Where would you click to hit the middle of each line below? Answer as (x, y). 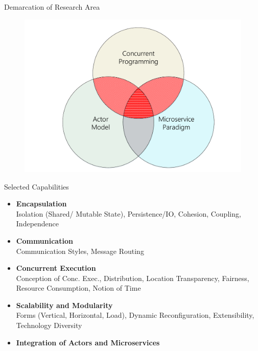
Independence (38, 224)
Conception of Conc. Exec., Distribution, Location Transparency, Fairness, (133, 278)
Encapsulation (41, 204)
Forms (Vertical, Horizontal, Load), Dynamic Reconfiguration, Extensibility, (135, 315)
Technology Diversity (49, 325)
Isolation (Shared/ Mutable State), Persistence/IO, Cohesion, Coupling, (128, 213)
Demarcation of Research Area (52, 7)
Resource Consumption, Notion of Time (78, 288)
